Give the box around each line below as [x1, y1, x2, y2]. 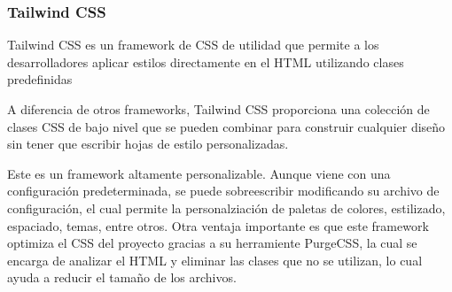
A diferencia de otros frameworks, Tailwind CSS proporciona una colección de [7, 100, 430, 118]
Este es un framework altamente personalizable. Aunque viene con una [7, 164, 391, 182]
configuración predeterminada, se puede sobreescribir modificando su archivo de [7, 181, 440, 200]
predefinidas [7, 70, 73, 88]
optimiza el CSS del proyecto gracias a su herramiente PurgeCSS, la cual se [7, 234, 417, 252]
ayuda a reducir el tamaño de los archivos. [7, 268, 237, 287]
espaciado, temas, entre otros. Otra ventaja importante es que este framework [7, 216, 429, 234]
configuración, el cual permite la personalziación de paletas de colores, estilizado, [7, 198, 446, 217]
